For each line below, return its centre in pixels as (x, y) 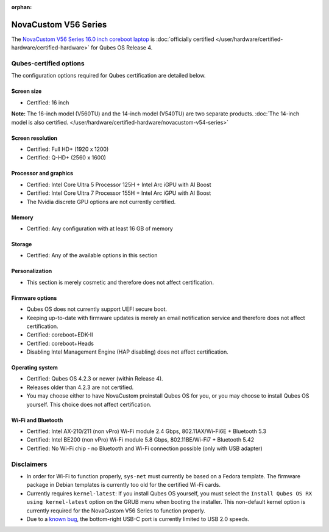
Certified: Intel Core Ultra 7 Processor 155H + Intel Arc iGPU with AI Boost (119, 193)
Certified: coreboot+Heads (60, 343)
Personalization (32, 271)
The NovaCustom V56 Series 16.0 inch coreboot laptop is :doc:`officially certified (113, 39)
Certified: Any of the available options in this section (92, 255)
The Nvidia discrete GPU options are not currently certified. (101, 202)
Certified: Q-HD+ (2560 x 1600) (66, 158)
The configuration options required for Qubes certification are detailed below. (108, 76)
